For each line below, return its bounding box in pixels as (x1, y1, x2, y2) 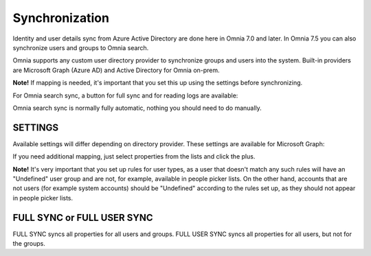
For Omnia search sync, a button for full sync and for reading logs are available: (12, 91, 238, 100)
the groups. (12, 240, 46, 248)
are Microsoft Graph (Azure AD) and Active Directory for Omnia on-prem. (12, 66, 220, 74)
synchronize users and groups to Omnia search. (12, 43, 149, 51)
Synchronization (12, 10, 110, 25)
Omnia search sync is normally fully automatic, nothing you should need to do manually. (12, 104, 262, 112)
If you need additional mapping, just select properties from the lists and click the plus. (12, 152, 256, 161)
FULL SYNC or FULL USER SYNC (12, 211, 154, 223)
